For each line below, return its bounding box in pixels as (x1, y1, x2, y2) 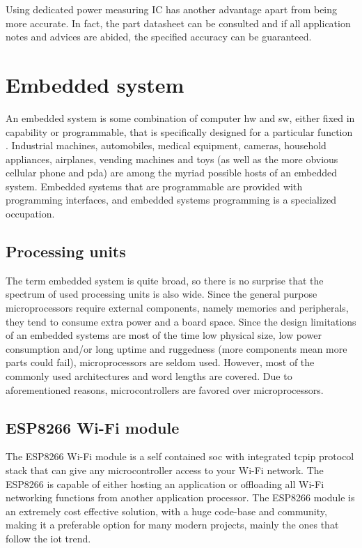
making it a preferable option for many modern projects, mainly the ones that (6, 517, 339, 532)
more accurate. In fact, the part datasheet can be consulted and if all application (6, 15, 351, 30)
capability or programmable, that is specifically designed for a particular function (6, 124, 353, 139)
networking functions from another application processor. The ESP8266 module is (6, 490, 355, 505)
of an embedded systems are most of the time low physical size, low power (6, 328, 322, 342)
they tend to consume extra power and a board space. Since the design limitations (6, 314, 356, 328)
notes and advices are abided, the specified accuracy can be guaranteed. (6, 29, 312, 44)
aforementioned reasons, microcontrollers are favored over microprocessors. (6, 382, 324, 397)
